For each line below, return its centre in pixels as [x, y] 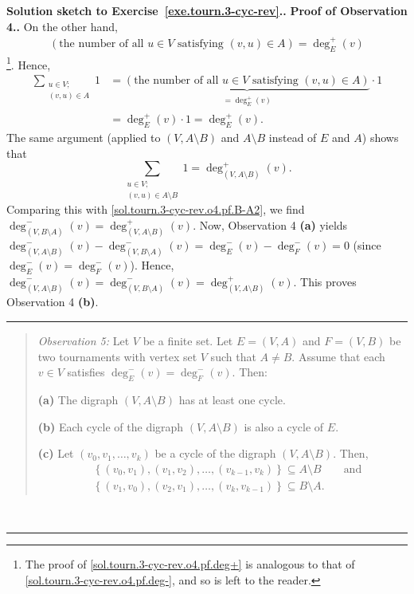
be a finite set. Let [188, 340]
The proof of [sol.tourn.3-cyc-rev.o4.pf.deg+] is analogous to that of [190, 564]
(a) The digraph [78, 399]
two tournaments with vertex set [117, 356]
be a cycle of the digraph [215, 453]
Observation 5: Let [84, 340]
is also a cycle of [284, 426]
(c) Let [56, 453]
